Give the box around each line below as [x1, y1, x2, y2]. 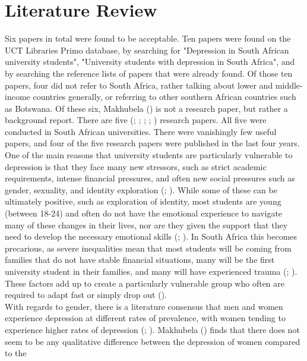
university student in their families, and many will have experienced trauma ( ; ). [5, 265, 297, 277]
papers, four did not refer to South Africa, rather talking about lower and [5, 79, 273, 91]
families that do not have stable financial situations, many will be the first [5, 253, 275, 266]
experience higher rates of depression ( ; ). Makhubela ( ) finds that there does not [5, 323, 300, 335]
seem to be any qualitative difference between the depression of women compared [5, 335, 300, 347]
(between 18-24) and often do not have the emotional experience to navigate [5, 207, 283, 219]
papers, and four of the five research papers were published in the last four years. [5, 137, 300, 149]
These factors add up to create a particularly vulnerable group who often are [5, 277, 285, 289]
